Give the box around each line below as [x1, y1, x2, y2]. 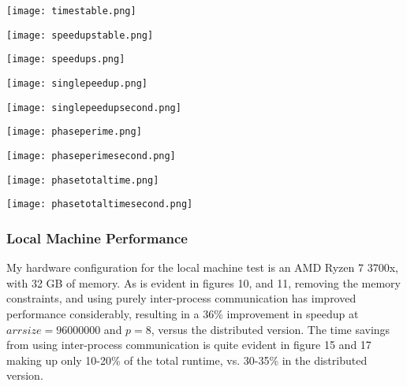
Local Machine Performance [6, 228, 188, 247]
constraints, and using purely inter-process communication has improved [6, 290, 357, 306]
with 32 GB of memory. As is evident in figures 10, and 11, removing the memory [6, 274, 401, 291]
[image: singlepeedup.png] [6, 77, 147, 89]
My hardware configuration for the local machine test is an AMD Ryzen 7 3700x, [6, 259, 398, 276]
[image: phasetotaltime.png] [6, 174, 159, 186]
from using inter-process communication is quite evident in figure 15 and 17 [6, 336, 372, 353]
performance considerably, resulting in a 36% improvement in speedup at [6, 305, 359, 321]
